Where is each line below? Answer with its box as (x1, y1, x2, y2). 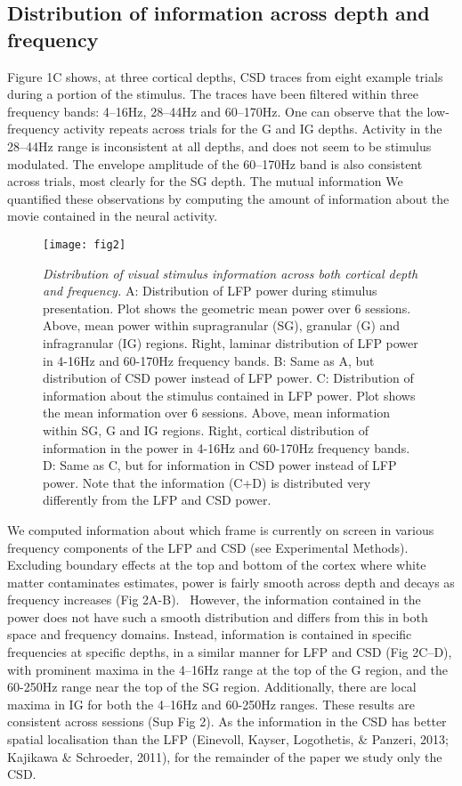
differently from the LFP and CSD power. (43, 490, 272, 509)
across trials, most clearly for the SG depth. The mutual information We (7, 172, 403, 190)
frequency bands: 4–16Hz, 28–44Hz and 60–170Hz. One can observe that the (7, 101, 423, 120)
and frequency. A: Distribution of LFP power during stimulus (43, 281, 377, 300)
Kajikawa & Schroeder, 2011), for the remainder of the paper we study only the (7, 747, 442, 766)
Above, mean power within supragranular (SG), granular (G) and (43, 316, 401, 335)
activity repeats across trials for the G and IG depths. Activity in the (63, 119, 442, 138)
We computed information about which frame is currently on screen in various (7, 520, 434, 539)
